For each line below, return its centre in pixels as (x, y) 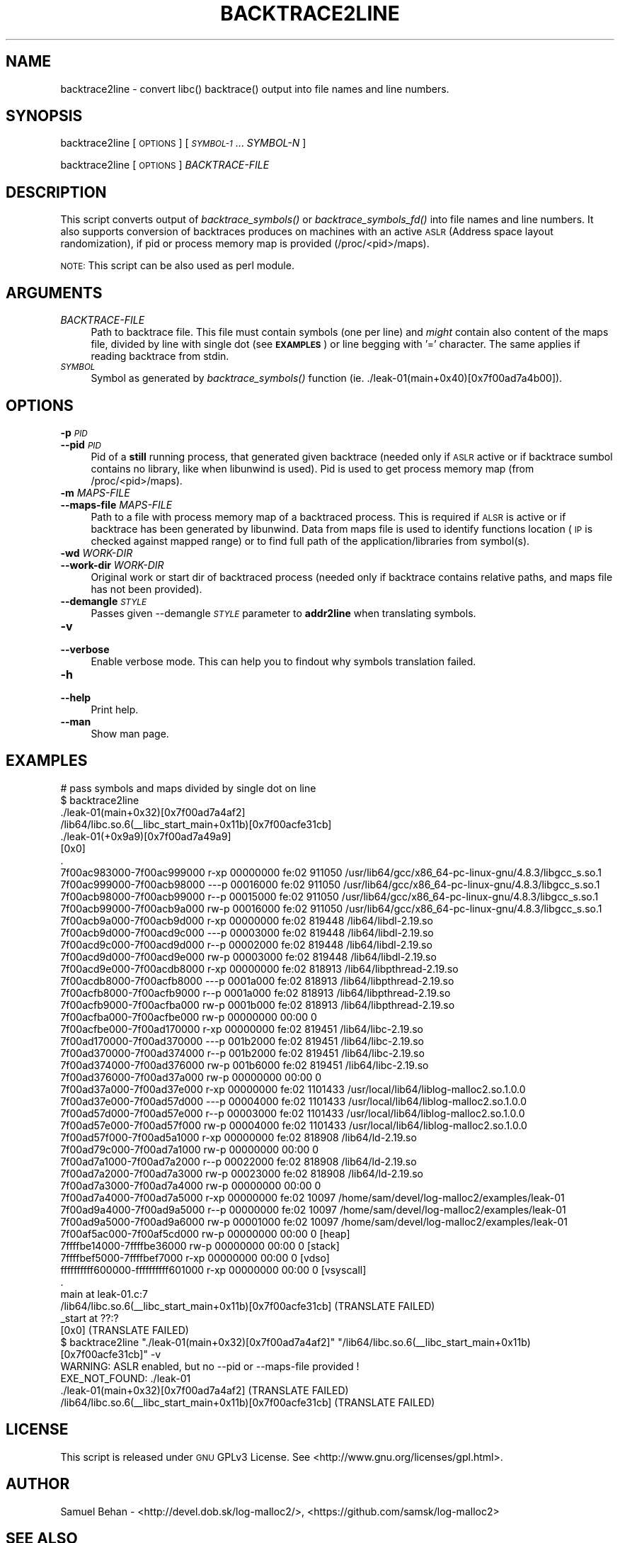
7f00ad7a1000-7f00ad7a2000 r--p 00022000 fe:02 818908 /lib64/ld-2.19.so (239, 1161)
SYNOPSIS (44, 116)
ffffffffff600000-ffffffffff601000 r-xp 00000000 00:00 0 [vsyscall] (213, 1270)
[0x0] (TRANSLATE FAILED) (125, 1330)
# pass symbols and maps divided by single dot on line (188, 788)
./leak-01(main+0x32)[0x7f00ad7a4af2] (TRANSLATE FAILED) (205, 1390)
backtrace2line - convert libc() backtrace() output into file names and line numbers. (255, 89)
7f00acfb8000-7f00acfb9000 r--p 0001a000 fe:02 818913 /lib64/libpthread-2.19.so (256, 993)
